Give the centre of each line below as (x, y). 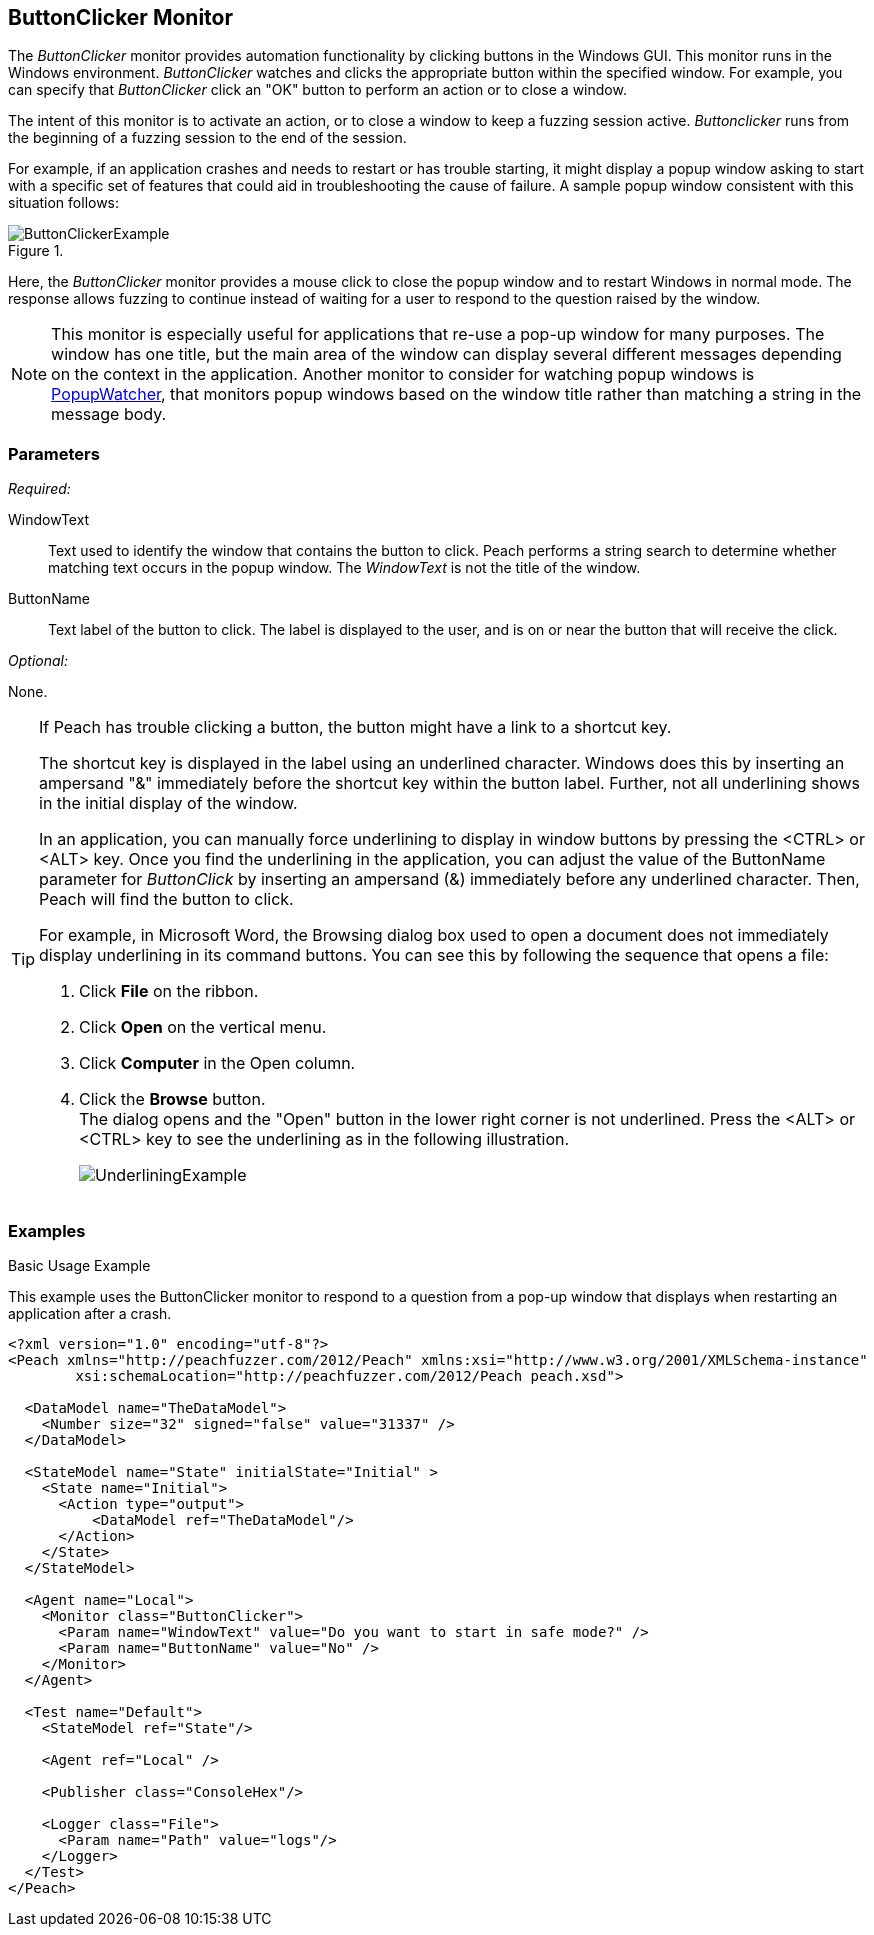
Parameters (54, 453)
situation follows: (64, 203)
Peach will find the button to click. (166, 899)
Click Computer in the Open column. (217, 1063)
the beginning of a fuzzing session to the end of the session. (207, 138)
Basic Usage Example (79, 1265)
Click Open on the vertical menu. (203, 1027)
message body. (109, 414)
